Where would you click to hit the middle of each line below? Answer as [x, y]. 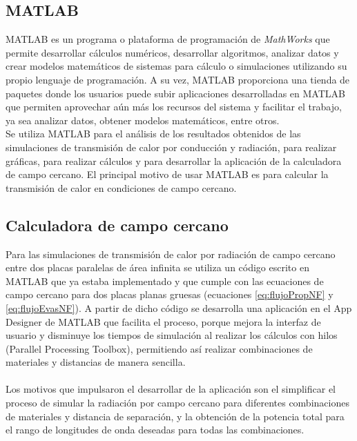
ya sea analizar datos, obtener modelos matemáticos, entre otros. [143, 120]
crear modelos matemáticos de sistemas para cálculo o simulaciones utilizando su [176, 66]
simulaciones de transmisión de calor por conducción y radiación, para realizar [171, 147]
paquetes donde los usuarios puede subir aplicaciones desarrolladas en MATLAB [175, 93]
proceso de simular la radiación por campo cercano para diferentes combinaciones [177, 403]
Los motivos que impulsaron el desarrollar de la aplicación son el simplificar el [171, 389]
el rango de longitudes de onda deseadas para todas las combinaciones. [155, 430]
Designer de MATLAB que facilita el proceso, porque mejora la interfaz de [163, 321]
